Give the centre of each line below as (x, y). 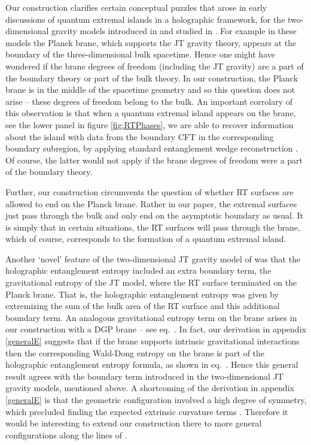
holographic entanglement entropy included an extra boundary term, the (138, 270)
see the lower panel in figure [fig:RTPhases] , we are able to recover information (150, 124)
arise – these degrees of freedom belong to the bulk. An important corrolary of (149, 101)
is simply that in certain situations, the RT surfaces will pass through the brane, (153, 227)
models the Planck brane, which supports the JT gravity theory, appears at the (151, 42)
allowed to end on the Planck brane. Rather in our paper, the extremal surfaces (151, 203)
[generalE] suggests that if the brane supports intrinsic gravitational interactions (153, 341)
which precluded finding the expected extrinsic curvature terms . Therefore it (147, 411)
